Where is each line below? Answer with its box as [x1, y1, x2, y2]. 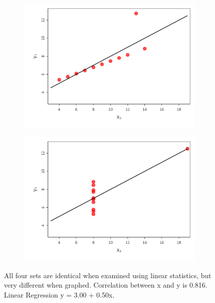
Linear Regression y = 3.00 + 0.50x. [4, 289, 115, 300]
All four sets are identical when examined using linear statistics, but [4, 270, 212, 280]
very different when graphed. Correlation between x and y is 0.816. [4, 280, 208, 290]
